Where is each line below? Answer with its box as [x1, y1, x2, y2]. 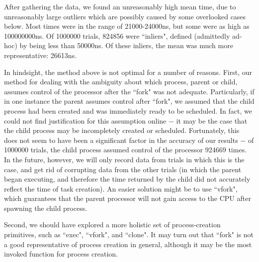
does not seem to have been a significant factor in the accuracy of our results [4, 134, 238, 145]
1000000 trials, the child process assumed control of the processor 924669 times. [4, 144, 247, 155]
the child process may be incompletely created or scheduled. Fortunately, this [4, 125, 240, 135]
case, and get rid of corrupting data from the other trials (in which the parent [4, 164, 242, 174]
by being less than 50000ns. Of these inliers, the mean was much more [19, 40, 233, 51]
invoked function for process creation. [4, 249, 118, 259]
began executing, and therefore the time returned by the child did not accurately [4, 174, 251, 184]
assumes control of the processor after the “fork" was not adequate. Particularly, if [4, 86, 255, 96]
